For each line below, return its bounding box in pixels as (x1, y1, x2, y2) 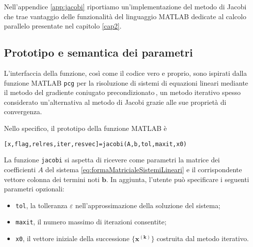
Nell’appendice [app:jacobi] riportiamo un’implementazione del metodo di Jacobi (4, 1, 247, 11)
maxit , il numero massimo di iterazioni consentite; (15, 216, 167, 227)
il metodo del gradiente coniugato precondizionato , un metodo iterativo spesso (4, 87, 241, 97)
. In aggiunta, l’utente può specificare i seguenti (106, 174, 249, 184)
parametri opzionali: (4, 184, 64, 194)
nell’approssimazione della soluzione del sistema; (75, 200, 221, 210)
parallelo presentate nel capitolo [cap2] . (4, 21, 122, 31)
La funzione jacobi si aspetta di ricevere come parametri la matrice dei (4, 154, 220, 165)
